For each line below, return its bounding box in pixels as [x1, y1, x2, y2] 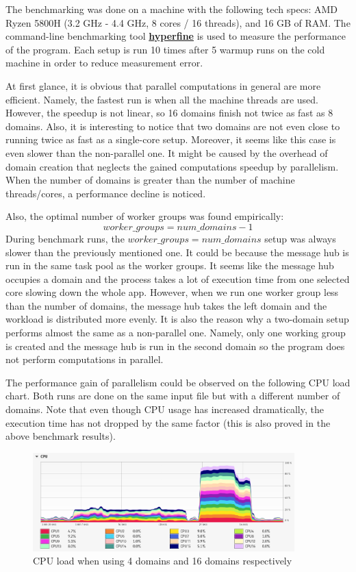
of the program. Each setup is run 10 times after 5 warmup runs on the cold [5, 42, 325, 56]
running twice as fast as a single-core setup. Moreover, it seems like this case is [5, 132, 336, 147]
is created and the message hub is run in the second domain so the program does [5, 338, 345, 353]
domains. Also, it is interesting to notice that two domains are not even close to [5, 119, 340, 133]
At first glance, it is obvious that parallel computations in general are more [5, 78, 321, 92]
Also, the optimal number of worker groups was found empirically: [5, 209, 284, 223]
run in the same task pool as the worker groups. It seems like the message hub [5, 258, 334, 273]
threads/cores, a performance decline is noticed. [5, 186, 206, 200]
